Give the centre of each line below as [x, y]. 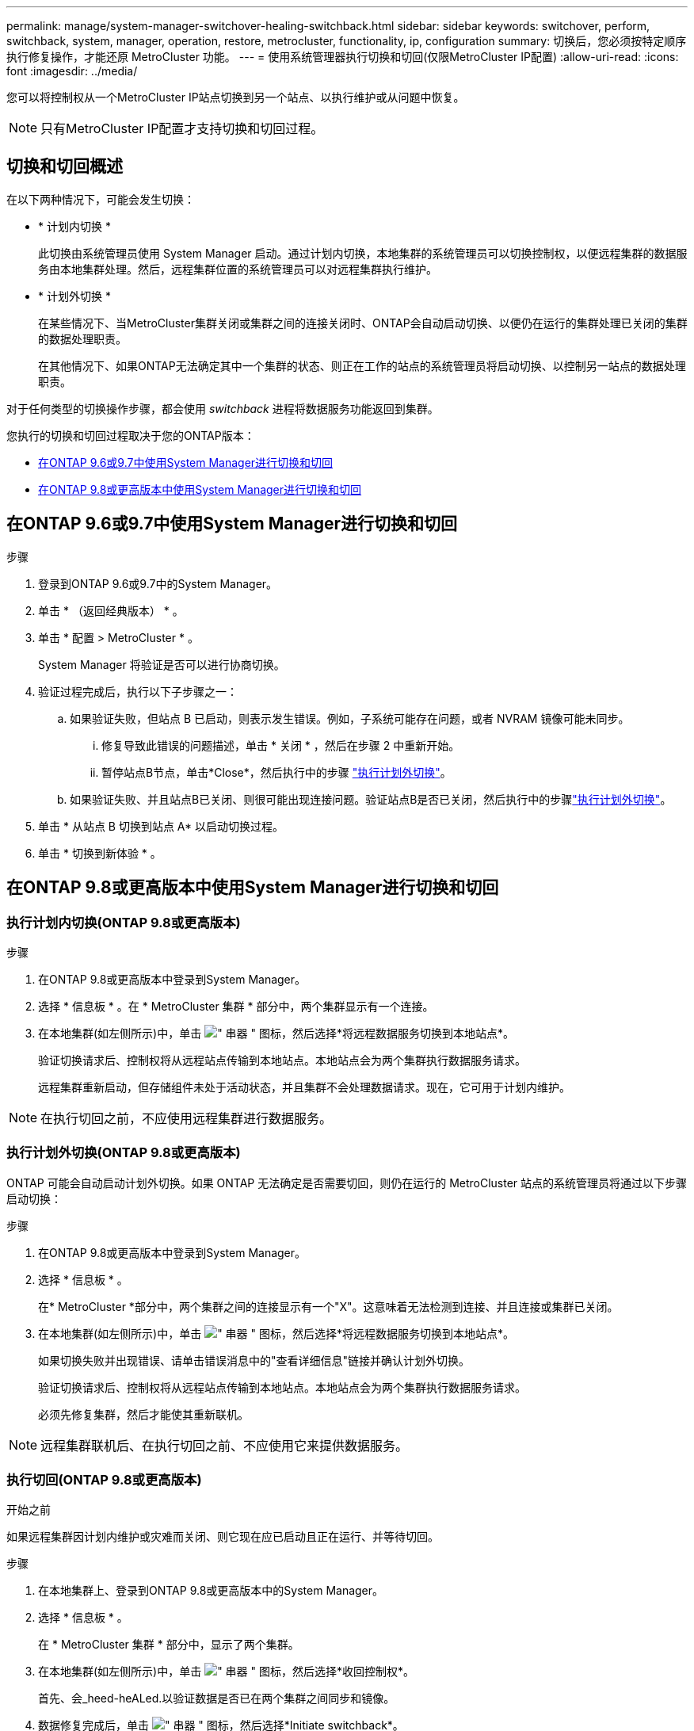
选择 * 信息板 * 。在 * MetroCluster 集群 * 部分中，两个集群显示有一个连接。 [236, 1006]
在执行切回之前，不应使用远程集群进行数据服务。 [187, 1118]
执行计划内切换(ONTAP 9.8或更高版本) [124, 922]
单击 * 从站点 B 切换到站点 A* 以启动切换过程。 [161, 826]
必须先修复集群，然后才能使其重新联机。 [143, 1414]
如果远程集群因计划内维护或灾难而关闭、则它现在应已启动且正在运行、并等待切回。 [223, 1537]
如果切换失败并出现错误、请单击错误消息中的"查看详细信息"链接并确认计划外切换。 [254, 1360]
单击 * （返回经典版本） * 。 [111, 610]
